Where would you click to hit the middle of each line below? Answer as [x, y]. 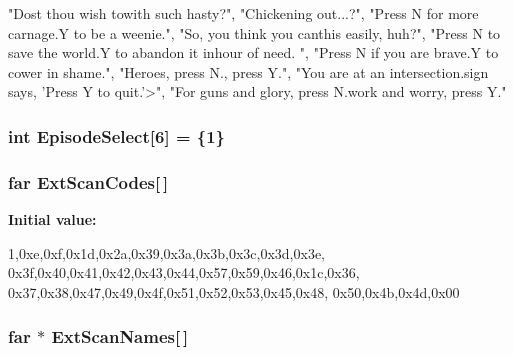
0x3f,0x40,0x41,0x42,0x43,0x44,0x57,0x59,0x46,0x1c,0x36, [184, 272]
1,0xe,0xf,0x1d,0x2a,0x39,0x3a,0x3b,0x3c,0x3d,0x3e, [167, 252]
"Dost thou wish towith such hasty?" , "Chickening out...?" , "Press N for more [243, 13]
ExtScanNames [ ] [120, 336]
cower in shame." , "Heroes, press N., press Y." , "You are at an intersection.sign [248, 71]
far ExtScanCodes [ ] [88, 181]
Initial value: [52, 219]
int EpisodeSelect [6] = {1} [117, 135]
